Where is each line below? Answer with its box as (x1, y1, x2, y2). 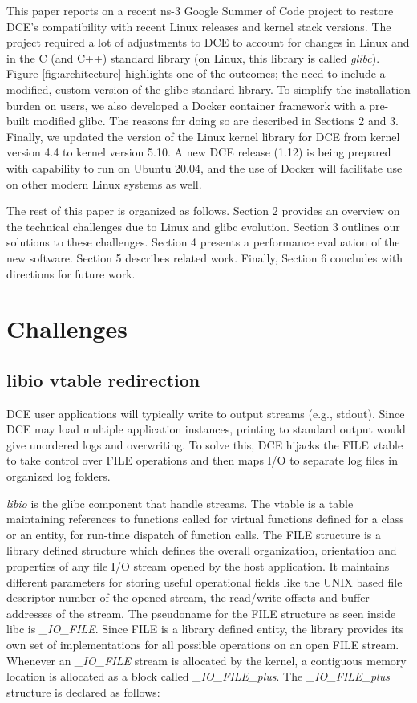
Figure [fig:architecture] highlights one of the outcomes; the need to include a (6, 65, 386, 82)
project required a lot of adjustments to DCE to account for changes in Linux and (6, 34, 410, 51)
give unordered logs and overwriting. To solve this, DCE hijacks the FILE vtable (6, 436, 403, 453)
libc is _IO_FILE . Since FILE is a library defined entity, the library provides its (6, 620, 404, 637)
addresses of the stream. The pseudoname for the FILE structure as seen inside (6, 604, 396, 621)
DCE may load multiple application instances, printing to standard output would (6, 421, 406, 437)
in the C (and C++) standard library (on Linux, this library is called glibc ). (6, 49, 380, 66)
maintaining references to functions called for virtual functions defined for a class (6, 510, 404, 527)
